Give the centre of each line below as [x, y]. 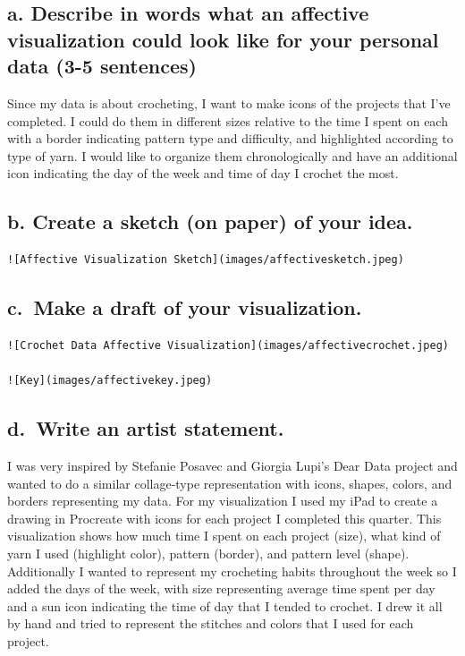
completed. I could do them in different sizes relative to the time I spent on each [228, 120]
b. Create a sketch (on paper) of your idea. [210, 222]
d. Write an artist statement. [146, 428]
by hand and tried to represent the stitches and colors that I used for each [211, 623]
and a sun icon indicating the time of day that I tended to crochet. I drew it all [225, 605]
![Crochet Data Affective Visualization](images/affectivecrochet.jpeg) [228, 345]
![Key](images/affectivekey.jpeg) [110, 381]
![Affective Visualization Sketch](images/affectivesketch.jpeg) [206, 260]
